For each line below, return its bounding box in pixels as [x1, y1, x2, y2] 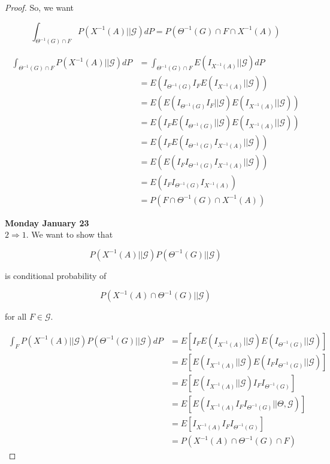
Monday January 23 [5, 216, 89, 229]
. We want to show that [26, 228, 113, 241]
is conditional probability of [5, 269, 107, 281]
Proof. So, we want [5, 1, 74, 13]
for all [5, 310, 27, 323]
